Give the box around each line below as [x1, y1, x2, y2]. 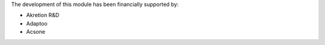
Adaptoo [26, 20, 48, 27]
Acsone [26, 28, 45, 36]
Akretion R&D [26, 12, 60, 19]
